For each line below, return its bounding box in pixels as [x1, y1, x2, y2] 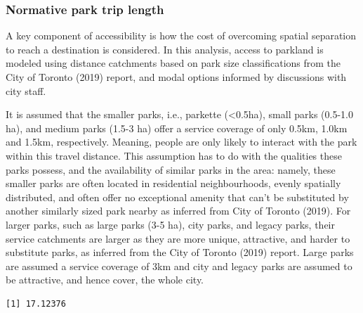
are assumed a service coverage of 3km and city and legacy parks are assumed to [6, 258, 352, 273]
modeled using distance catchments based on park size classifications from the [6, 56, 341, 70]
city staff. [6, 83, 46, 98]
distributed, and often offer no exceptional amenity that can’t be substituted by [6, 189, 349, 204]
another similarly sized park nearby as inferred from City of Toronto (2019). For [6, 203, 351, 218]
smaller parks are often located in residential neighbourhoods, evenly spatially [6, 176, 341, 191]
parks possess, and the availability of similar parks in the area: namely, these [6, 162, 336, 177]
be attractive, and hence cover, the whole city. [6, 272, 204, 287]
